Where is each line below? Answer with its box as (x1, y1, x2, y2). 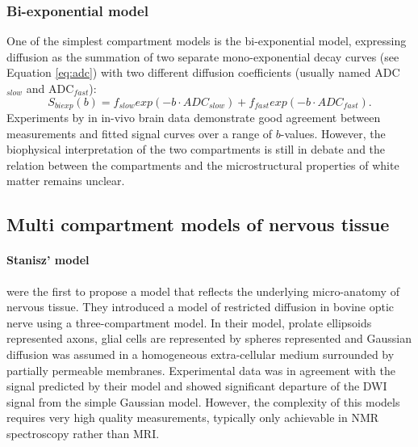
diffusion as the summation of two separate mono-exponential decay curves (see (6, 48, 399, 65)
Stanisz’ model (6, 251, 90, 268)
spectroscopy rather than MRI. (6, 424, 160, 441)
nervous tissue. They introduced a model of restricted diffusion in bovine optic (6, 298, 395, 315)
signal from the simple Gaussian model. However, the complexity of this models (6, 393, 400, 410)
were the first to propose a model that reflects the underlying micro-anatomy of (6, 282, 399, 299)
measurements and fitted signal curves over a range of (6, 124, 273, 141)
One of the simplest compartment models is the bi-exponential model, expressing (6, 32, 407, 49)
